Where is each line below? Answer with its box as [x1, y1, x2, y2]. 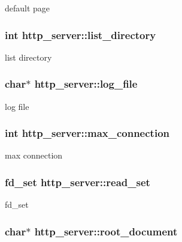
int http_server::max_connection [5, 126, 169, 141]
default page [5, 2, 50, 14]
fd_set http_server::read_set [5, 174, 150, 189]
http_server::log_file [34, 76, 138, 91]
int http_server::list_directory [5, 27, 156, 42]
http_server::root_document [34, 223, 178, 238]
